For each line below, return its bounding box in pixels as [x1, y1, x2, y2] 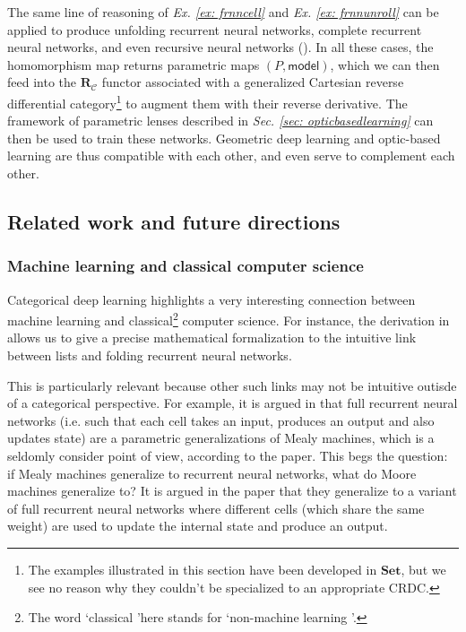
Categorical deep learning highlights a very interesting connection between [7, 290, 416, 308]
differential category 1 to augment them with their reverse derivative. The [7, 91, 408, 112]
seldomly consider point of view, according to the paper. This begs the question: [7, 446, 448, 464]
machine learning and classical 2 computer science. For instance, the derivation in [7, 308, 450, 329]
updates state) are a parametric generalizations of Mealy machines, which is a [7, 429, 435, 447]
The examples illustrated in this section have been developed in [28, 559, 377, 578]
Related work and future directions [7, 207, 341, 235]
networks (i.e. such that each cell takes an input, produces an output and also [7, 411, 435, 429]
